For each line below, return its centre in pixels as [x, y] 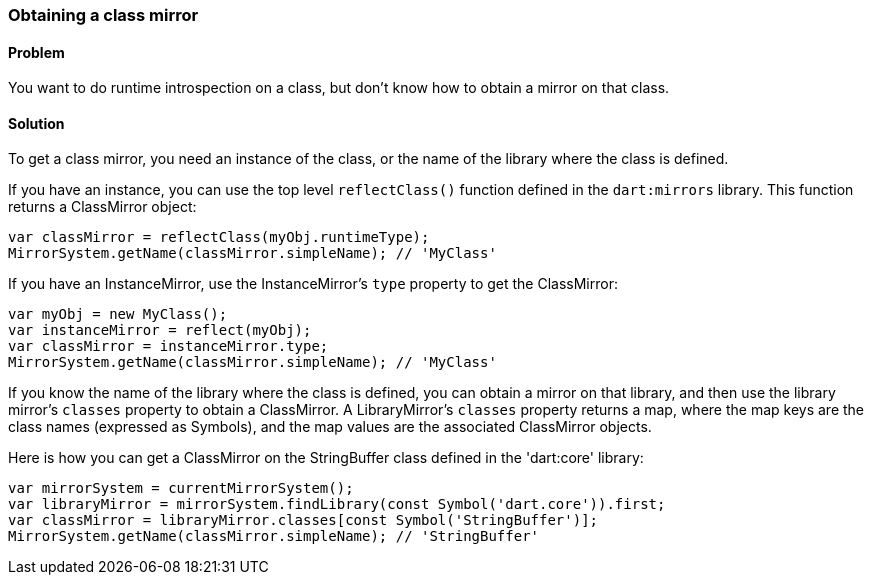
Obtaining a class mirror [103, 15]
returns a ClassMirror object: [102, 207]
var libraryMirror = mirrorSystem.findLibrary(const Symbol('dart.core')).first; [337, 504]
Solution [36, 123]
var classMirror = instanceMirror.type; [168, 346]
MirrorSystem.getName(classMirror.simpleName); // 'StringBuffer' [274, 536]
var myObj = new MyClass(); [118, 314]
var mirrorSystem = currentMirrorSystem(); [181, 488]
